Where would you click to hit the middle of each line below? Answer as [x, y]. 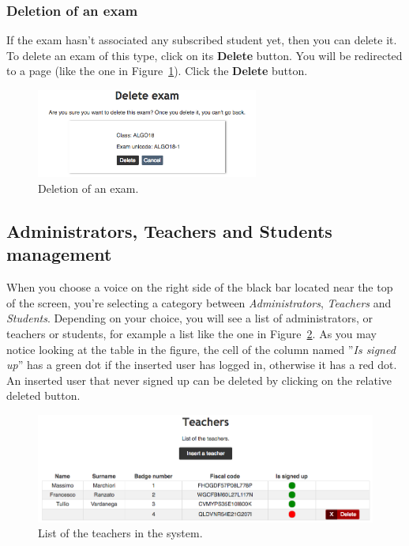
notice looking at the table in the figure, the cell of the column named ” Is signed [201, 349]
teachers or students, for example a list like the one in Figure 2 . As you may [191, 333]
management [59, 254]
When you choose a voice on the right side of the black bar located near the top [200, 287]
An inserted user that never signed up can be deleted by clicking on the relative [199, 380]
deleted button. [43, 395]
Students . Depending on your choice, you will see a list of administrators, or [189, 318]
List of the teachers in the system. [120, 533]
